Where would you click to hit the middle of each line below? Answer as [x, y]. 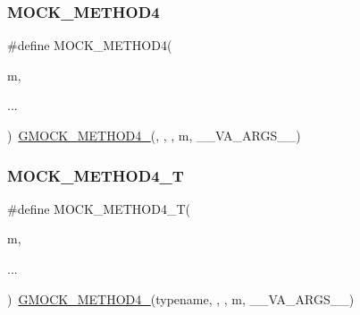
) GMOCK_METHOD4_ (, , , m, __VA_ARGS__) [154, 135]
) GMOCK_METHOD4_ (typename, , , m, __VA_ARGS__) [181, 298]
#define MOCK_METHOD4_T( [99, 208]
